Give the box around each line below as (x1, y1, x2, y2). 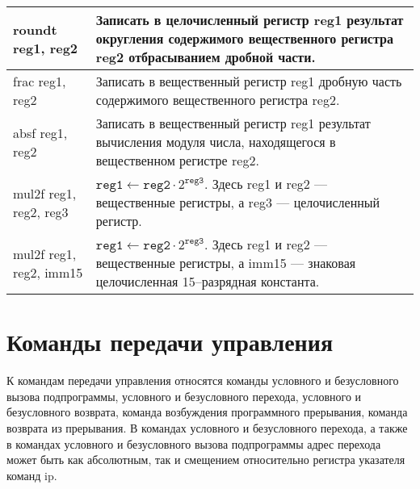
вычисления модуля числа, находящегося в (95, 132, 336, 151)
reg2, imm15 (13, 262, 83, 282)
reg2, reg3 (13, 202, 69, 221)
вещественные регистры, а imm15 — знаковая (95, 253, 356, 272)
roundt (13, 19, 57, 39)
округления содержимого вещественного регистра (95, 29, 393, 48)
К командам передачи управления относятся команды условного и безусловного (6, 372, 399, 389)
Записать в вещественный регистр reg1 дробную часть (95, 72, 402, 90)
